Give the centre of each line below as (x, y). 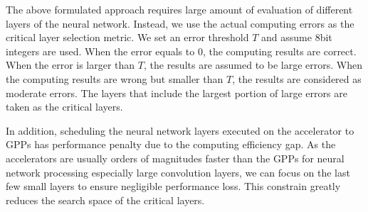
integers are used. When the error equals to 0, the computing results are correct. (181, 51)
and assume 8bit (297, 37)
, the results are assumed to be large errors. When (253, 65)
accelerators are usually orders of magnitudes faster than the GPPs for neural (175, 158)
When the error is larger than (70, 65)
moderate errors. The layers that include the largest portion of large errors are (177, 93)
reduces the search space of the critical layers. (105, 200)
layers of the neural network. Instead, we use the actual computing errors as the (180, 23)
